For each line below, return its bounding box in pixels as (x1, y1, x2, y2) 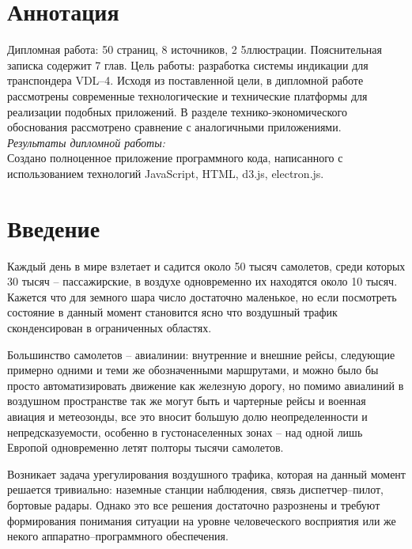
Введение (7, 211, 100, 244)
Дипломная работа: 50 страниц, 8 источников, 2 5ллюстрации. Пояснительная (7, 41, 382, 58)
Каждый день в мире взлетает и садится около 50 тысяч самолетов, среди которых (7, 257, 406, 274)
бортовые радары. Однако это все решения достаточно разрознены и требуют (7, 496, 380, 513)
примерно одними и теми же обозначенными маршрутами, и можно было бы (7, 362, 379, 378)
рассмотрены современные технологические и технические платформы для (7, 87, 368, 104)
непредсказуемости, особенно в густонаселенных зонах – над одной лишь (7, 423, 363, 440)
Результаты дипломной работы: (7, 134, 165, 150)
